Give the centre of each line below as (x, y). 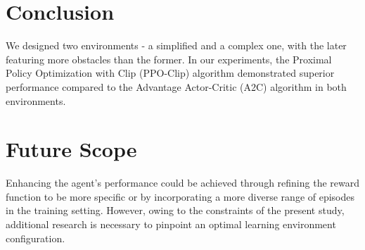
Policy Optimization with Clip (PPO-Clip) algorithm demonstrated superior (170, 73)
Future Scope (71, 149)
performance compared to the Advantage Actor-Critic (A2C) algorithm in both (176, 86)
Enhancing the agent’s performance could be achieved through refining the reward (182, 183)
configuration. (36, 238)
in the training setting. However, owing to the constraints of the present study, (175, 210)
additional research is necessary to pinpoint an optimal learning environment (171, 224)
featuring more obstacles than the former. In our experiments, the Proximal (169, 59)
